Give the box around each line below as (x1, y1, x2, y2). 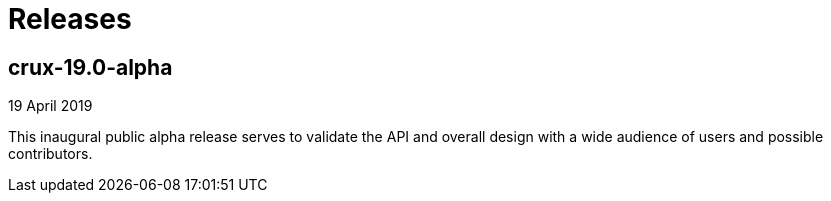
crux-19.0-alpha (8, 54, 173, 80)
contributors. (8, 145, 93, 163)
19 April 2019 (8, 97, 93, 115)
